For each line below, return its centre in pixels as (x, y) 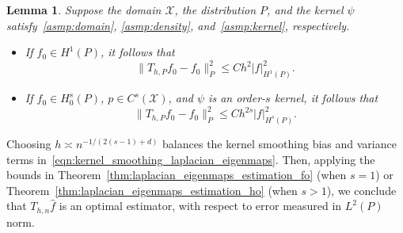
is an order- (237, 98)
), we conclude (361, 190)
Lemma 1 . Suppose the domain (84, 10)
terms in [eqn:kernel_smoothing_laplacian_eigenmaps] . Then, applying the (191, 159)
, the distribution (215, 10)
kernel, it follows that (326, 98)
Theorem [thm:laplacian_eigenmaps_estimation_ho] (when (152, 190)
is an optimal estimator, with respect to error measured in (200, 206)
